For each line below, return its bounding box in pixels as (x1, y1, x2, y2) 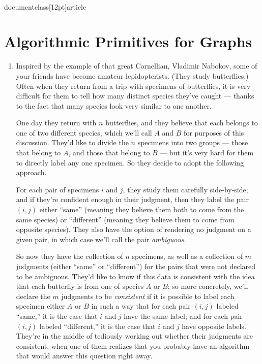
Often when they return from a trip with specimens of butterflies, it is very (16, 80, 251, 91)
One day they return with (16, 117, 97, 128)
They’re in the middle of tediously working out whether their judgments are (16, 330, 253, 341)
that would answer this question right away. (16, 350, 153, 361)
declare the (16, 290, 50, 301)
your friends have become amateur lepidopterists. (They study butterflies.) (16, 70, 249, 81)
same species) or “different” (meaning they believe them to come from (16, 214, 235, 224)
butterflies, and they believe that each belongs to (105, 117, 258, 128)
